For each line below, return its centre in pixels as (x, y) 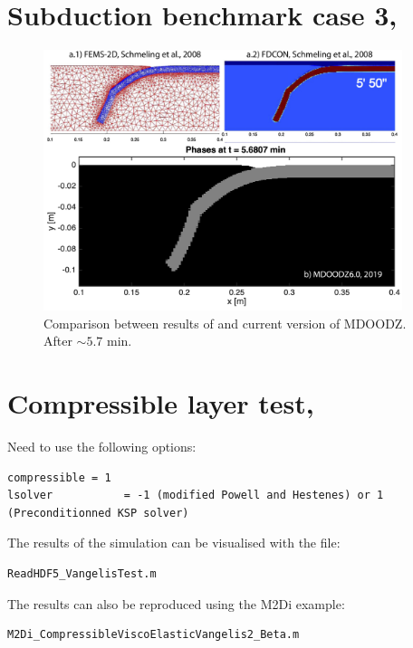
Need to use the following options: (102, 447)
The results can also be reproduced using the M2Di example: (176, 603)
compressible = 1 (59, 477)
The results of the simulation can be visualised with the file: (174, 543)
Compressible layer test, (161, 403)
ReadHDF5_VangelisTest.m (82, 574)
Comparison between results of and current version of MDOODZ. (225, 323)
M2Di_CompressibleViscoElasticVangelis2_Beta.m (154, 635)
